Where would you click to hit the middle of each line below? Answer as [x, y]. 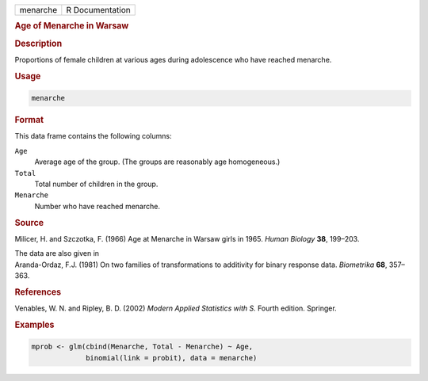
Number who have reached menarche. [97, 206]
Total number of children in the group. [96, 184]
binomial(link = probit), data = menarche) [172, 358]
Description [38, 44]
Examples [34, 325]
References [38, 291]
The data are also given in [57, 253]
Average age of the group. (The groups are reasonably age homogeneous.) [157, 162]
